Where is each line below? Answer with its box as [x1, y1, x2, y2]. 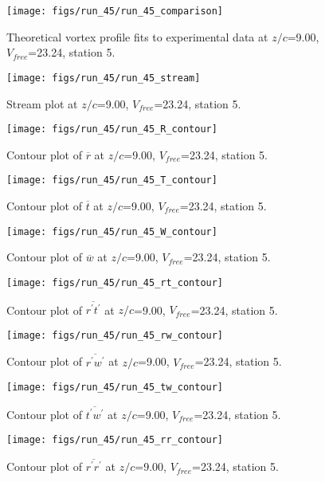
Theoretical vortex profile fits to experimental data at [6, 28, 268, 45]
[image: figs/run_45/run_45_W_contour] [6, 225, 217, 237]
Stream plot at [6, 95, 78, 112]
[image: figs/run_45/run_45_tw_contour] [6, 382, 224, 394]
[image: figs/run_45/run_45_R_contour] [6, 123, 217, 135]
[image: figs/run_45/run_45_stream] [6, 72, 201, 84]
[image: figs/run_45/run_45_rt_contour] [6, 276, 224, 288]
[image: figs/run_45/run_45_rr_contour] [6, 434, 224, 446]
